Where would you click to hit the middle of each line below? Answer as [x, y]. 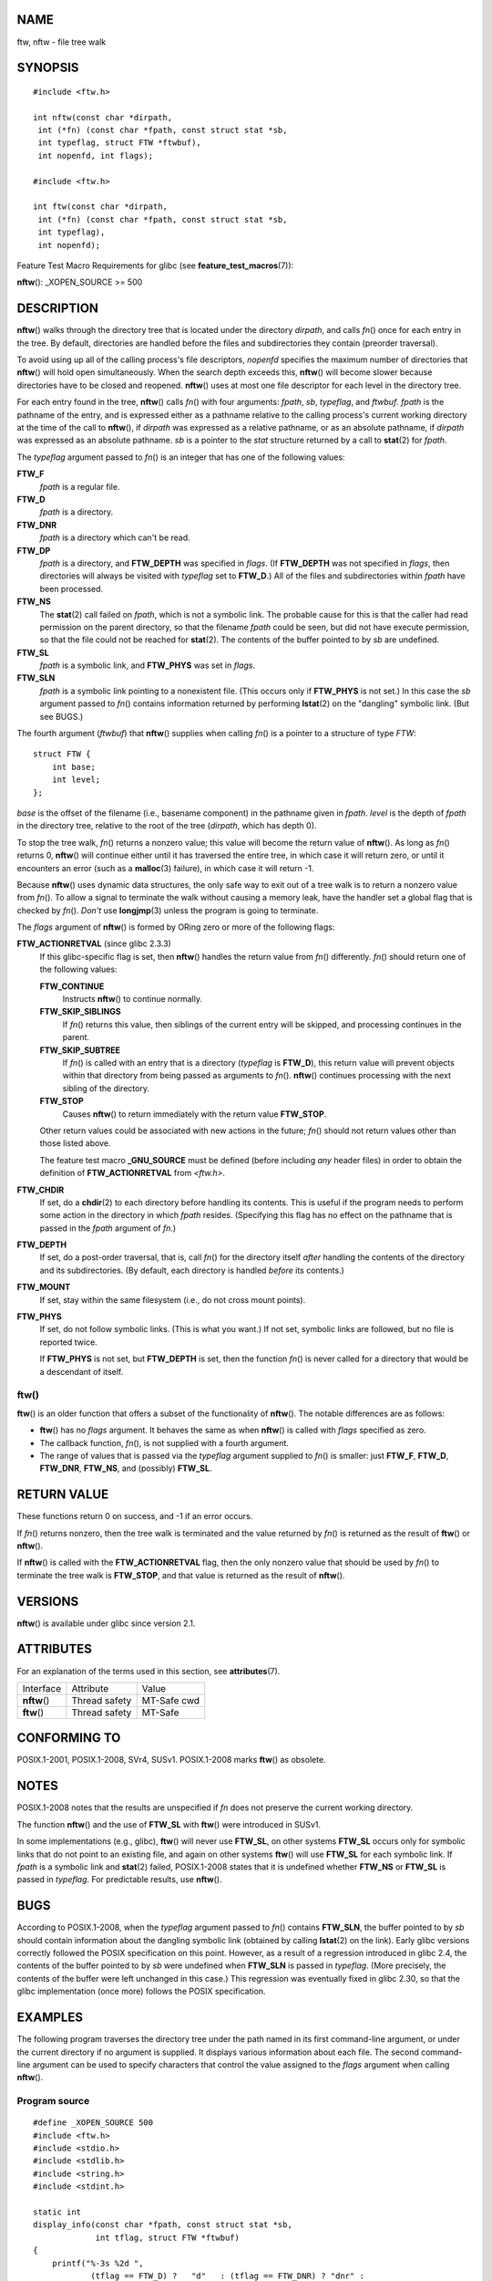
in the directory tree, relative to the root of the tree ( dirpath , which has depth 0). [167, 826]
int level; [76, 780]
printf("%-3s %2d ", [97, 2263]
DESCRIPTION [58, 309]
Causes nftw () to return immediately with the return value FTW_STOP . [195, 1114]
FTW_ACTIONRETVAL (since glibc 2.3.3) [94, 943]
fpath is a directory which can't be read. [115, 537]
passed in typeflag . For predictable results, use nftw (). [119, 1880]
